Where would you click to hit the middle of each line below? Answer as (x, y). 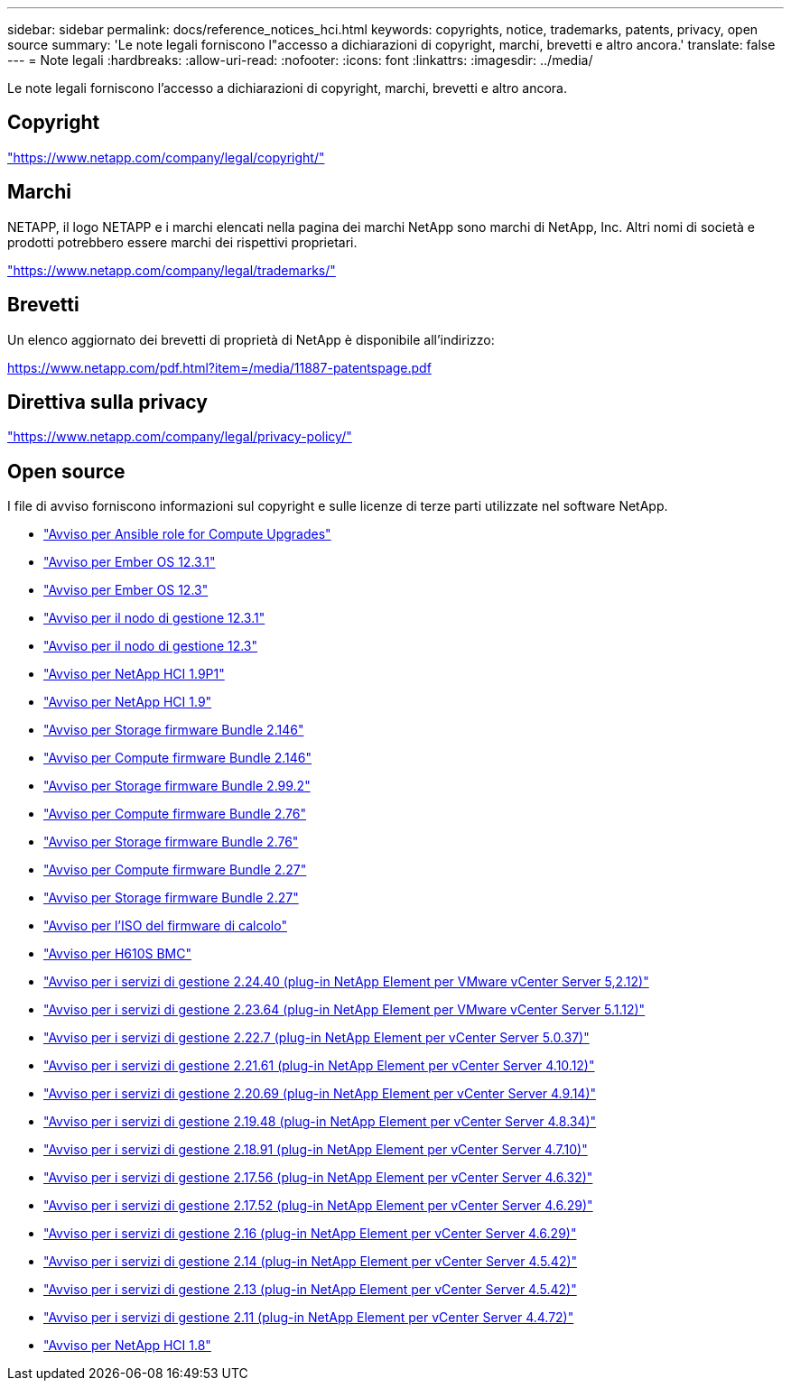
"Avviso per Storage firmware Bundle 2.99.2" (177, 786)
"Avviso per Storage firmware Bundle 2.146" (174, 730)
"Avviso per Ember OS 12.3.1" (130, 562)
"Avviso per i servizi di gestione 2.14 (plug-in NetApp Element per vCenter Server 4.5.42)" (311, 1262)
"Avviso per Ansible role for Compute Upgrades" (187, 534)
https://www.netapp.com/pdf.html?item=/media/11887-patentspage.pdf (219, 367)
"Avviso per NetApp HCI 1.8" (127, 1346)
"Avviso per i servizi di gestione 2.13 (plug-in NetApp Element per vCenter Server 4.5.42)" (310, 1290)
